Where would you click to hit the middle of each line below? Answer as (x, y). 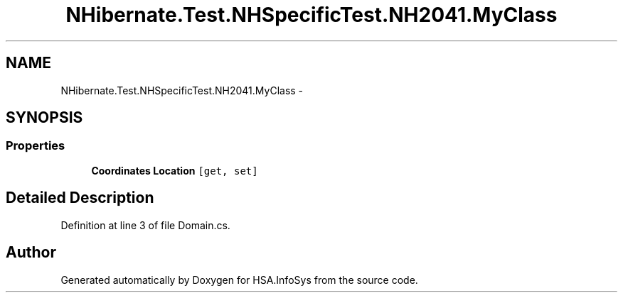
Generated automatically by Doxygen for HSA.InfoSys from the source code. (239, 280)
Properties (36, 146)
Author (31, 253)
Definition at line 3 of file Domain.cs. (145, 225)
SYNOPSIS (44, 118)
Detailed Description (80, 198)
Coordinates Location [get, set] (175, 170)
